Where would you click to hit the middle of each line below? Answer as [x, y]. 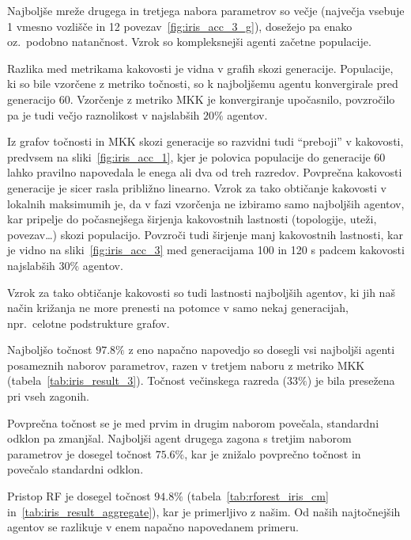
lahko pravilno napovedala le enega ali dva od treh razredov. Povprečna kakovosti [205, 172]
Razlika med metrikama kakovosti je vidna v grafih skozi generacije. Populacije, [200, 68]
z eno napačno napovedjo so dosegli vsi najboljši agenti [262, 350]
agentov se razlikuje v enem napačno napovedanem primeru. [153, 527]
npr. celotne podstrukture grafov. [89, 323]
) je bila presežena [351, 380]
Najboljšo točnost [50, 350]
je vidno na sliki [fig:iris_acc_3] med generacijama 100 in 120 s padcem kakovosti [206, 250]
